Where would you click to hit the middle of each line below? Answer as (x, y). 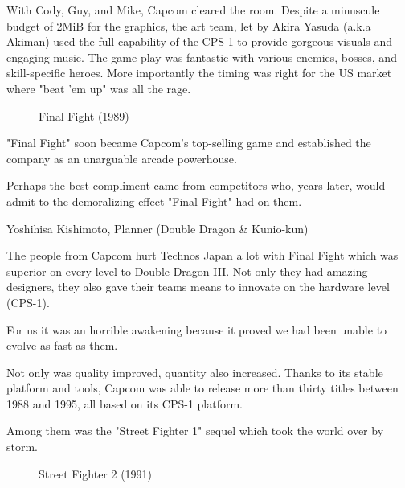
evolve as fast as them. (62, 345)
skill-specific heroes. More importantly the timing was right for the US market (199, 73)
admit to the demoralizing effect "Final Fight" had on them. (154, 201)
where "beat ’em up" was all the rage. (99, 88)
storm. (22, 447)
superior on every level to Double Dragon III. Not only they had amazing (187, 271)
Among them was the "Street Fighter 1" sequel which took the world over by (195, 431)
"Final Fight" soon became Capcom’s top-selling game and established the (189, 143)
